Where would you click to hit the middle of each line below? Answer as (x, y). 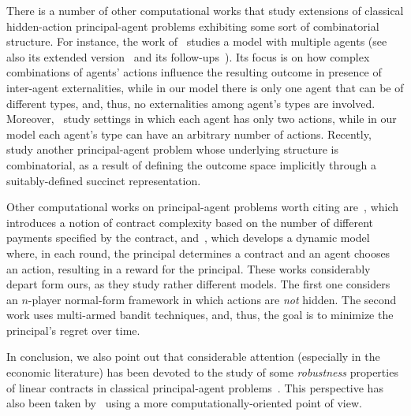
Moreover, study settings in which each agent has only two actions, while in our (202, 119)
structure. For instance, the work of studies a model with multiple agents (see (197, 41)
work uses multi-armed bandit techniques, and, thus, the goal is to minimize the (200, 315)
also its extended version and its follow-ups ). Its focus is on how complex (188, 56)
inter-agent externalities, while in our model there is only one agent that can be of (205, 87)
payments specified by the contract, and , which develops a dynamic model (188, 238)
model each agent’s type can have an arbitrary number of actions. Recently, (189, 134)
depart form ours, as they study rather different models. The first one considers (198, 284)
